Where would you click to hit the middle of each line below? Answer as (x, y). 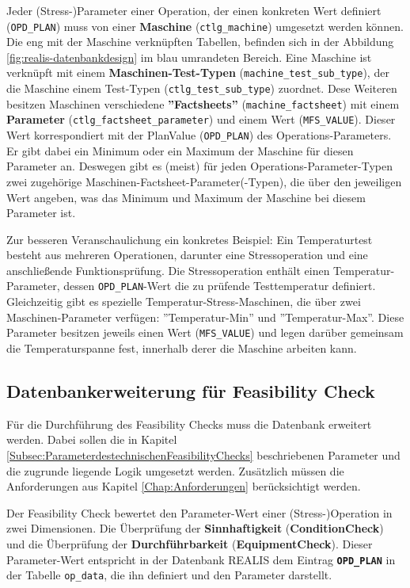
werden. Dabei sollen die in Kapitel (92, 439)
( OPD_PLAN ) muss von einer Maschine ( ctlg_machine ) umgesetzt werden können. (205, 26)
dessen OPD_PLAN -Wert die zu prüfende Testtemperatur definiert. (220, 286)
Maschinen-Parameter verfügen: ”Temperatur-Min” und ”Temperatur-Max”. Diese (205, 317)
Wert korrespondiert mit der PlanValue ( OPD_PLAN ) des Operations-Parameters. (199, 135)
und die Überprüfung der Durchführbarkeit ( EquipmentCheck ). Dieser (190, 543)
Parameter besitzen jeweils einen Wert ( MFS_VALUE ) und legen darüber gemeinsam (205, 332)
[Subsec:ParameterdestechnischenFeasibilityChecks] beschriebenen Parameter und (203, 454)
